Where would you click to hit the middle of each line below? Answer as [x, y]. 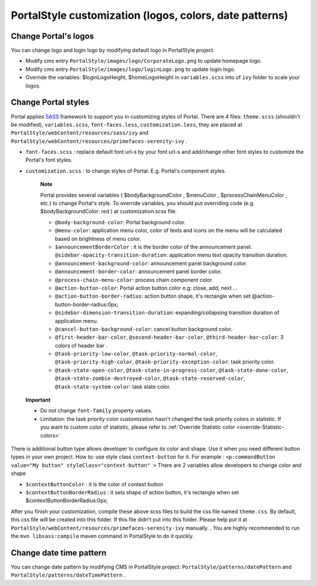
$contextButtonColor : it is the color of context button [95, 484]
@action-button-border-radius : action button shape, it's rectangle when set [153, 296]
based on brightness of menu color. [98, 238]
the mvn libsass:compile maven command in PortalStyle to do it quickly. [102, 536]
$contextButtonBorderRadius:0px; [67, 501]
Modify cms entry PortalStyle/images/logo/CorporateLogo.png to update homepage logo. [144, 61]
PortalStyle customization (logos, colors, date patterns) [149, 15]
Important [38, 400]
